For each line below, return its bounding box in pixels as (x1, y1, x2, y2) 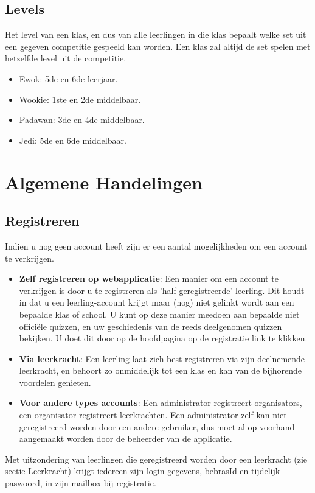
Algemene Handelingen (5, 169, 202, 194)
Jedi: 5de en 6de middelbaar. (19, 133, 126, 146)
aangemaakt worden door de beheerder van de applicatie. (19, 432, 232, 445)
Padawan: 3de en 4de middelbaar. (19, 113, 145, 126)
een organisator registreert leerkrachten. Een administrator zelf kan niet (19, 408, 287, 421)
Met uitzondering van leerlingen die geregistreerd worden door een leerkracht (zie (5, 452, 308, 465)
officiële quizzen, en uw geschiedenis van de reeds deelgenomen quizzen (19, 320, 282, 332)
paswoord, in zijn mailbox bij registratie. (5, 477, 156, 489)
